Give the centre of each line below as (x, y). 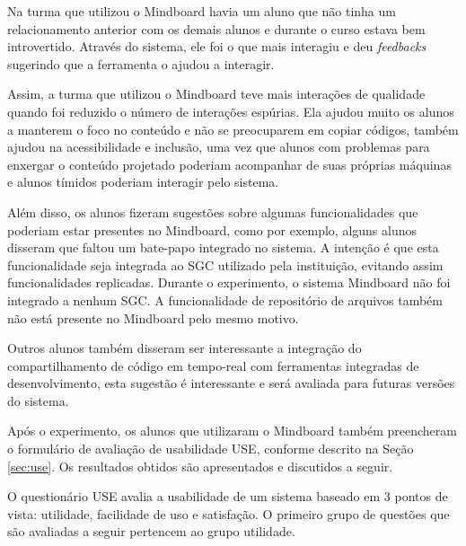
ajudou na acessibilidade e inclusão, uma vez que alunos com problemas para (219, 147)
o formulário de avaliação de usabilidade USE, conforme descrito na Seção (211, 449)
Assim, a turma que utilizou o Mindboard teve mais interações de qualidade (216, 94)
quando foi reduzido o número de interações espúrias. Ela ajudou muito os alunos (231, 111)
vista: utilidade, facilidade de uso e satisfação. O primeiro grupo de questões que (229, 513)
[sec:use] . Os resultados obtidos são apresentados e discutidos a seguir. (200, 466)
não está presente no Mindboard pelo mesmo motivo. (153, 317)
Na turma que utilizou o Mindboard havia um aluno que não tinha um (202, 11)
